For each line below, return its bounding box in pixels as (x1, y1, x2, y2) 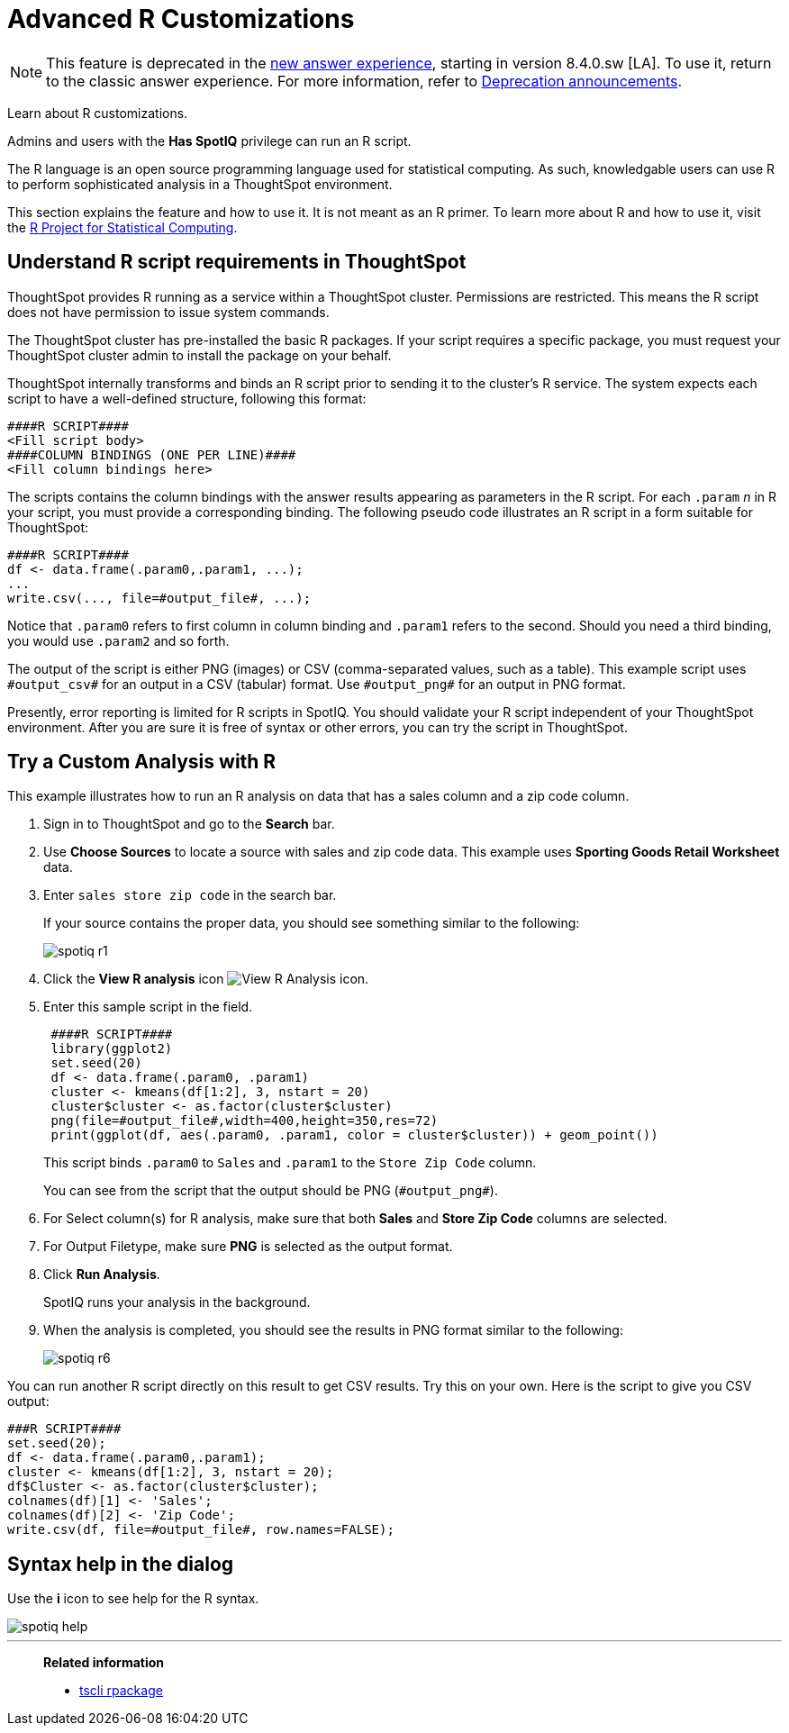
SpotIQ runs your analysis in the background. (43, 1294, 311, 1311)
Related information (43, 1655, 165, 1671)
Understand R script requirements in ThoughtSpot (7, 250, 467, 274)
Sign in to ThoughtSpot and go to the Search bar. (43, 816, 335, 832)
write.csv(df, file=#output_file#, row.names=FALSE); (7, 1522, 394, 1538)
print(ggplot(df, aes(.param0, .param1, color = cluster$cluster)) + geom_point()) (50, 1128, 658, 1143)
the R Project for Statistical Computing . (7, 219, 238, 235)
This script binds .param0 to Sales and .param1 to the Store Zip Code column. (43, 1155, 537, 1171)
